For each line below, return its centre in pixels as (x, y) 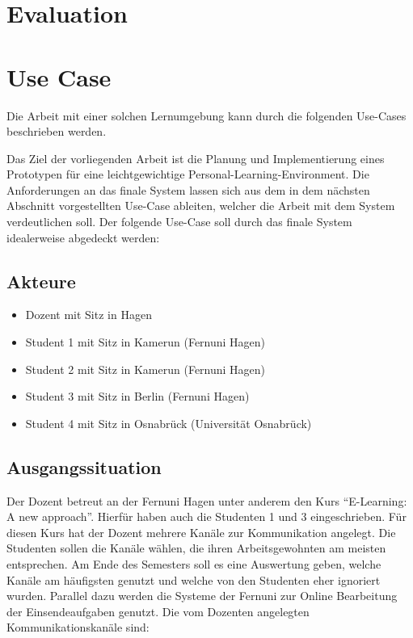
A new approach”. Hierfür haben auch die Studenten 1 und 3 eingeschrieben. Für (206, 516)
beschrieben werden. (57, 131)
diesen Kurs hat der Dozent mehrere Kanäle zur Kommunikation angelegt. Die (201, 532)
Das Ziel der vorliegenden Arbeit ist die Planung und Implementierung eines (196, 158)
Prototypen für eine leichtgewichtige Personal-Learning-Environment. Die (188, 174)
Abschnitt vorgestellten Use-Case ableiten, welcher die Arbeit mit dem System (201, 206)
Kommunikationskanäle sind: (78, 627)
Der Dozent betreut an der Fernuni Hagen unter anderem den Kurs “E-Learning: (207, 500)
